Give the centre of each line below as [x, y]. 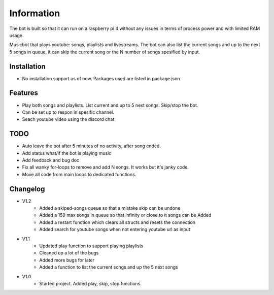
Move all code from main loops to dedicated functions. [79, 174]
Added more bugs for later [67, 260]
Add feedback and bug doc [51, 160]
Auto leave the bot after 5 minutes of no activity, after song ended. [91, 146]
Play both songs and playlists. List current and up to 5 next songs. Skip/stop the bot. [110, 105]
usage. [16, 35]
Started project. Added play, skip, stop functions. [91, 283]
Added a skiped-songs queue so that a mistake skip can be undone [110, 208]
